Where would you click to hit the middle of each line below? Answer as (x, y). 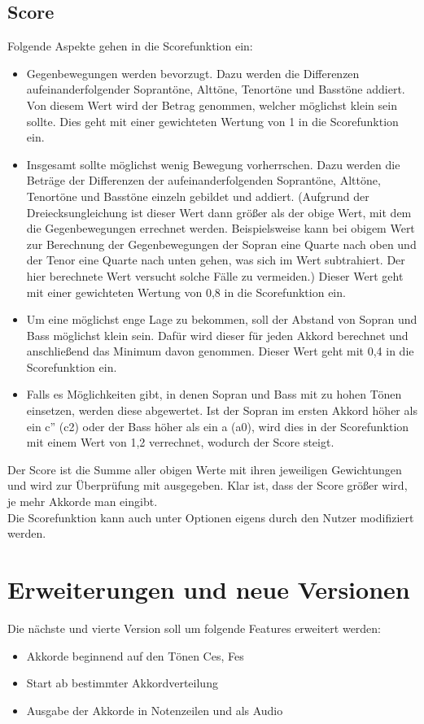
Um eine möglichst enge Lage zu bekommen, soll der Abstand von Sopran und (222, 319)
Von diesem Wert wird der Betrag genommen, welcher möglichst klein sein (212, 105)
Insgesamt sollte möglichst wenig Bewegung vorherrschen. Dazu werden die (213, 164)
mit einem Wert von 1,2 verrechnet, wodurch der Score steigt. (180, 442)
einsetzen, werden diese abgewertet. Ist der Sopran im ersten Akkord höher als (222, 410)
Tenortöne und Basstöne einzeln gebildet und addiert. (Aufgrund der (198, 196)
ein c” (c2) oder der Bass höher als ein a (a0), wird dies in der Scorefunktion (218, 426)
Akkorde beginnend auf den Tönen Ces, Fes (135, 655)
